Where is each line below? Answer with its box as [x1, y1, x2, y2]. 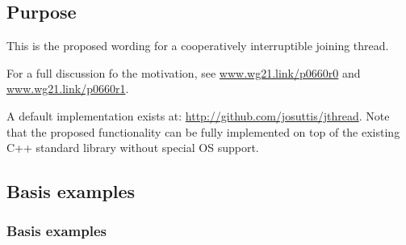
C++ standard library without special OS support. [6, 139, 259, 156]
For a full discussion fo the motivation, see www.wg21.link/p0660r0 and [6, 64, 361, 81]
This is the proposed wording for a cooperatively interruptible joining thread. [6, 37, 389, 54]
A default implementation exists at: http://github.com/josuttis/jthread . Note [6, 107, 390, 124]
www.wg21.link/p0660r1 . [6, 80, 129, 97]
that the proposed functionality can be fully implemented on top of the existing [6, 123, 400, 140]
